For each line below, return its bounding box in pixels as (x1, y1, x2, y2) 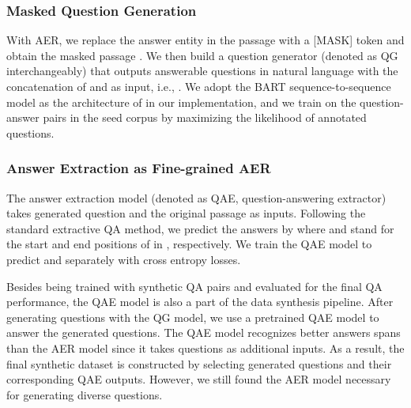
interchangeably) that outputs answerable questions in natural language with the (6, 62, 398, 79)
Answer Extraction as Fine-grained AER (6, 158, 271, 178)
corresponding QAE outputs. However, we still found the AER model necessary (6, 371, 391, 387)
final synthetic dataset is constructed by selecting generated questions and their (6, 355, 392, 372)
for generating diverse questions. (6, 386, 163, 402)
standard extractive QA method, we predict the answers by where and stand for (6, 220, 394, 236)
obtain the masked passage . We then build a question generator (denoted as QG (6, 47, 398, 63)
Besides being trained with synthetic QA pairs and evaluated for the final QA (6, 278, 383, 294)
